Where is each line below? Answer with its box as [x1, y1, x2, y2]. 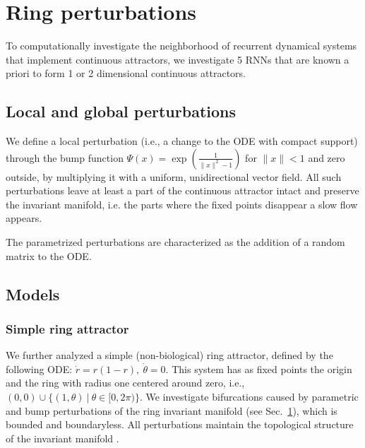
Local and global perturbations [6, 100, 237, 122]
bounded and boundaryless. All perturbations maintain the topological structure [6, 417, 354, 432]
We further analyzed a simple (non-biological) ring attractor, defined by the [6, 348, 333, 362]
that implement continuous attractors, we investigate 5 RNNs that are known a [6, 52, 349, 66]
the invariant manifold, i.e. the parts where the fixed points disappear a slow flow [6, 196, 358, 211]
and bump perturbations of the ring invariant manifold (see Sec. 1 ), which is [6, 403, 337, 418]
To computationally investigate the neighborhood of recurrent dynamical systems [6, 38, 357, 53]
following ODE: [6, 361, 73, 376]
